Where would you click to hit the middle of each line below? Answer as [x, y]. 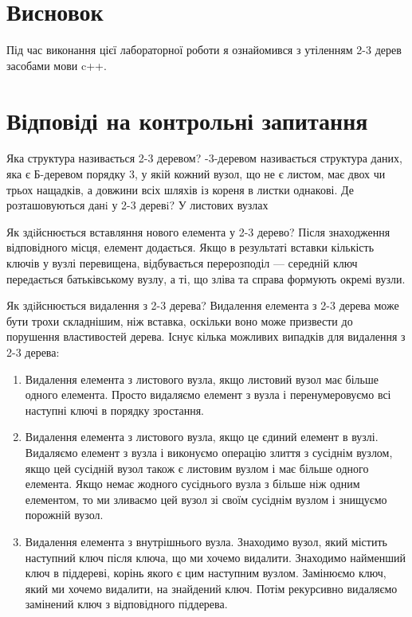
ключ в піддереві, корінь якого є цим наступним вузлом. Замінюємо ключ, [206, 573]
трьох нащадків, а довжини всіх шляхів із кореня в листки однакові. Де [180, 189]
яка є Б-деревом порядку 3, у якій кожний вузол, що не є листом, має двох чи [196, 174]
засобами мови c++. [57, 65]
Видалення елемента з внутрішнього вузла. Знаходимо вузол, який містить [206, 541]
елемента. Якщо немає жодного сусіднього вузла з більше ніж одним [192, 484]
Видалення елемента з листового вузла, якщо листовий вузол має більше [202, 379]
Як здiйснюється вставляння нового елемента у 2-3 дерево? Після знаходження [198, 231]
